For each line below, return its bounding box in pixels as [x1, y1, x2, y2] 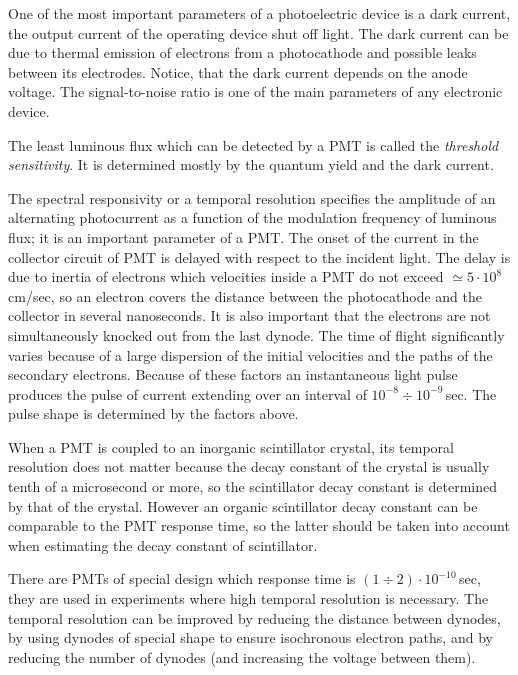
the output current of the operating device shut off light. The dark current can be [8, 22, 509, 43]
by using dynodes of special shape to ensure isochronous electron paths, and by [8, 627, 493, 648]
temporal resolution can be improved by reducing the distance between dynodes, [8, 607, 501, 628]
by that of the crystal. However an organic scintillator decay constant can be [8, 495, 478, 516]
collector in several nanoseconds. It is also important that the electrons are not [8, 305, 491, 326]
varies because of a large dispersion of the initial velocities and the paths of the [8, 344, 493, 365]
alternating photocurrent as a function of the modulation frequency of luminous [8, 207, 497, 228]
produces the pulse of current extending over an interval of [8, 383, 367, 404]
